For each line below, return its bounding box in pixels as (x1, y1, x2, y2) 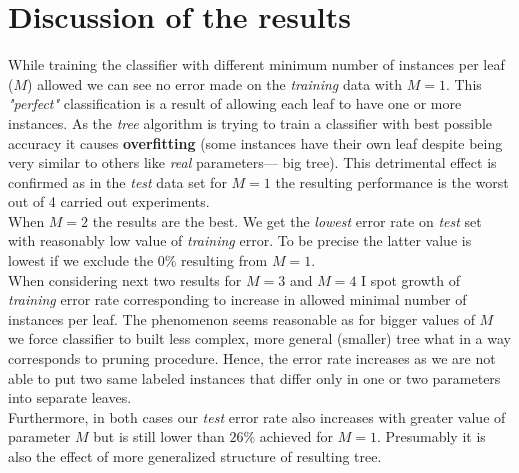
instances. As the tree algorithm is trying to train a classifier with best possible (8, 112, 493, 133)
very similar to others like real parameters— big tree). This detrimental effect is (8, 152, 497, 173)
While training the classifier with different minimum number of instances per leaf (8, 54, 505, 75)
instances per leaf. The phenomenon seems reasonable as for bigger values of (8, 308, 475, 329)
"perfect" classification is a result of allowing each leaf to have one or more (8, 93, 462, 114)
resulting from (181, 250, 268, 271)
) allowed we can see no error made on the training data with (27, 73, 403, 94)
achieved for (259, 426, 334, 447)
